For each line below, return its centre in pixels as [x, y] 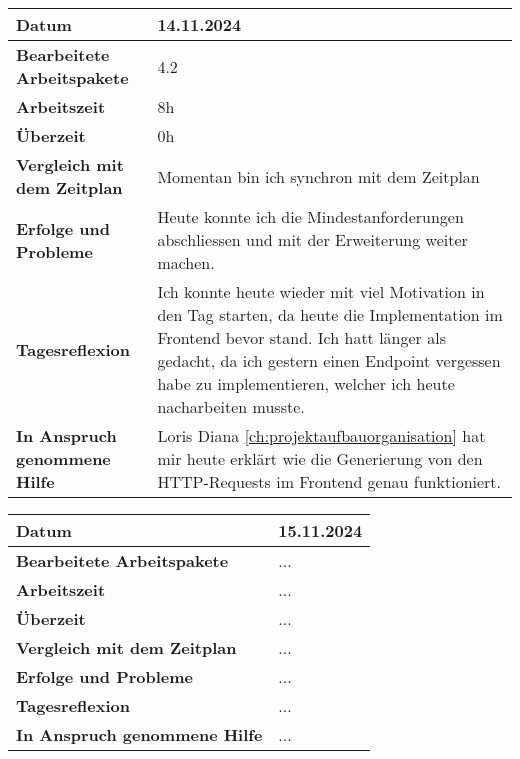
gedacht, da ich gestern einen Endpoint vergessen [329, 360]
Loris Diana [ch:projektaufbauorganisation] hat [321, 435]
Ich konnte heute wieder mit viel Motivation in [321, 291]
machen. [186, 262]
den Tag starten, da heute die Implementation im [330, 314]
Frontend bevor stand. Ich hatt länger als [301, 337]
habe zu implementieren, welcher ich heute [306, 383]
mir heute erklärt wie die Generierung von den [320, 458]
